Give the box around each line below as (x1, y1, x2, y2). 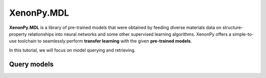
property (9, 31, 27, 37)
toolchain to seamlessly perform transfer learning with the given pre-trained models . (17, 38, 192, 44)
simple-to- (232, 31, 254, 37)
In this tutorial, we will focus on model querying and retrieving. (9, 47, 136, 53)
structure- (222, 25, 243, 30)
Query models (9, 60, 54, 68)
